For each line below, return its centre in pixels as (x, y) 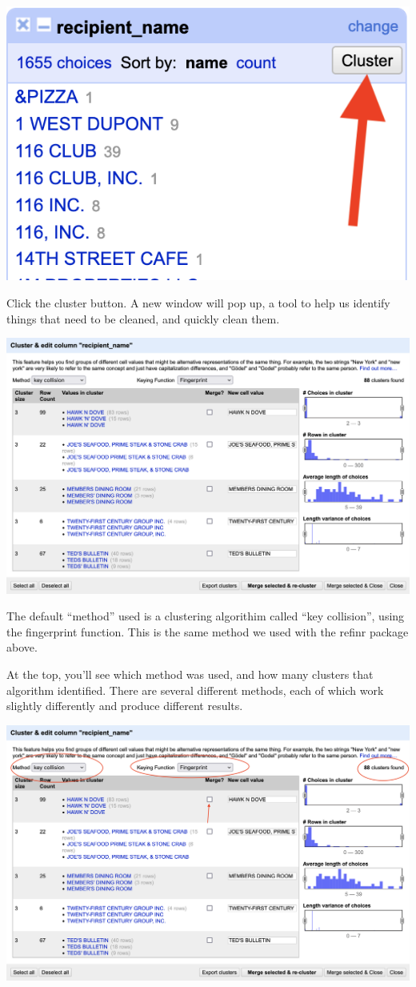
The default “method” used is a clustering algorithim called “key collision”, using (206, 616)
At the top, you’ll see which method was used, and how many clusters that (190, 674)
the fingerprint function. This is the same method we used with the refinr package (208, 631)
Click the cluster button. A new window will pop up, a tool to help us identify (198, 302)
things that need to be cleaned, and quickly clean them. (143, 318)
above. (22, 647)
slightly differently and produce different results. (125, 706)
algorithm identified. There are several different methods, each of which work (195, 690)
